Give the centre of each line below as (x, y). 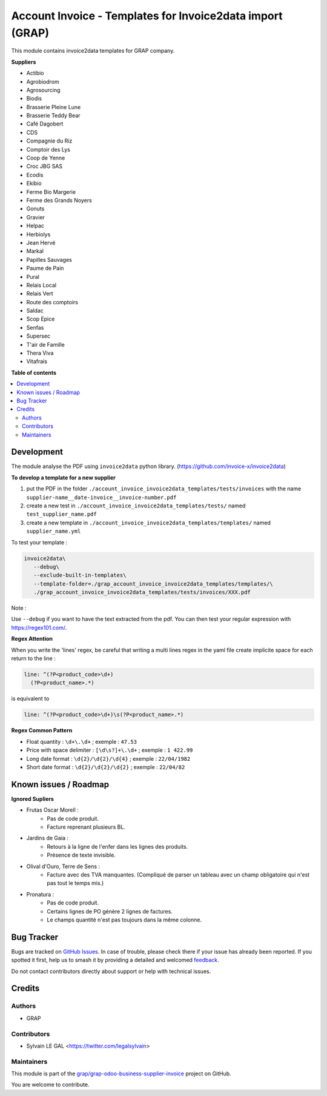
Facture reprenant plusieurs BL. (86, 827)
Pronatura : (40, 894)
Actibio (35, 73)
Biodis (34, 99)
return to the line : (33, 658)
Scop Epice (41, 319)
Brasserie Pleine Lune (54, 107)
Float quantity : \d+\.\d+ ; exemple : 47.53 (82, 741)
